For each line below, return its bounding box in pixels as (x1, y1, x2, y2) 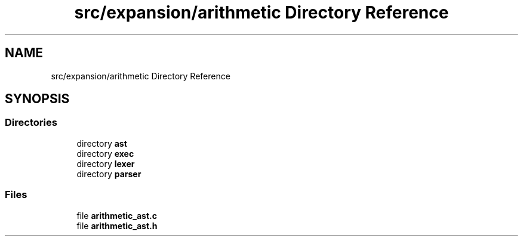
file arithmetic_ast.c (76, 210, 157, 221)
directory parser (76, 168, 141, 179)
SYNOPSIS (5, 91, 70, 107)
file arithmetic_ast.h (76, 220, 158, 231)
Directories (5, 116, 57, 129)
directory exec (76, 148, 134, 159)
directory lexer (76, 158, 135, 169)
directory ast (76, 138, 127, 149)
